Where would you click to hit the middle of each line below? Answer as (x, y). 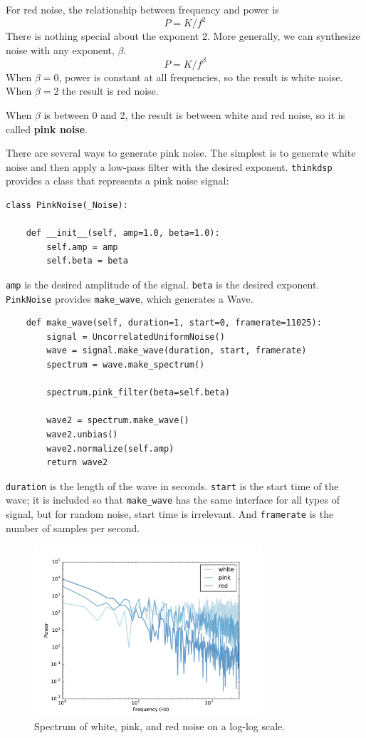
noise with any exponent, (60, 50)
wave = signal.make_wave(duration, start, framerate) (177, 351)
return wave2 (77, 463)
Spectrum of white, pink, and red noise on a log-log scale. (160, 726)
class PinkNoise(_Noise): (67, 205)
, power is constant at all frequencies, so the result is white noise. (201, 77)
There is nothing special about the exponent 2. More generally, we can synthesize (183, 36)
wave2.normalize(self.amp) (110, 448)
